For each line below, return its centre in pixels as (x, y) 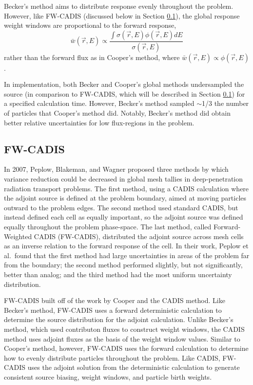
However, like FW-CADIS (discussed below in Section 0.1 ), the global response (122, 15)
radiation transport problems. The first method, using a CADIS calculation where (126, 188)
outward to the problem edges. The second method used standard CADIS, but (121, 207)
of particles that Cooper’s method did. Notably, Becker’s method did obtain (117, 113)
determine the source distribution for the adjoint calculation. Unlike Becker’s (119, 319)
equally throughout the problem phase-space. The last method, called (108, 226)
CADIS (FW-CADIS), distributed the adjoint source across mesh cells (139, 236)
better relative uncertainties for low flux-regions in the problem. (99, 122)
